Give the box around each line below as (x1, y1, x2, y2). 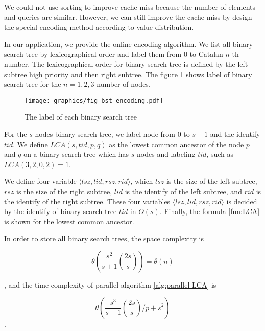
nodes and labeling (137, 149, 196, 159)
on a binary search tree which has (23, 149, 129, 159)
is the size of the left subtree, (166, 176, 257, 186)
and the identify (210, 129, 260, 139)
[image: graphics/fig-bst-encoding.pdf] (25, 97, 164, 104)
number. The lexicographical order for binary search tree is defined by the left (4, 58, 248, 69)
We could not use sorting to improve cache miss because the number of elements (4, 2, 256, 12)
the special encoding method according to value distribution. (4, 21, 194, 32)
